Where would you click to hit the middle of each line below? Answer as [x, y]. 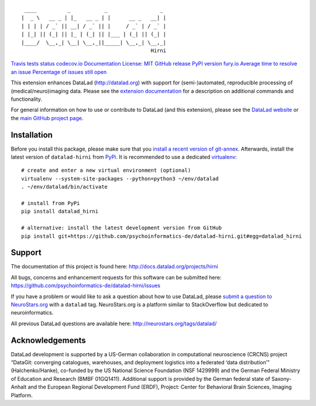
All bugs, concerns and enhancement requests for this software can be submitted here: [116, 277]
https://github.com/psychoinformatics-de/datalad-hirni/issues [86, 286]
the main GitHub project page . [47, 118]
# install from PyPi [51, 203]
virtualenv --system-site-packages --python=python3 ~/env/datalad [120, 178]
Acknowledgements [48, 340]
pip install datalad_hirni [60, 211]
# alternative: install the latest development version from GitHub [121, 228]
